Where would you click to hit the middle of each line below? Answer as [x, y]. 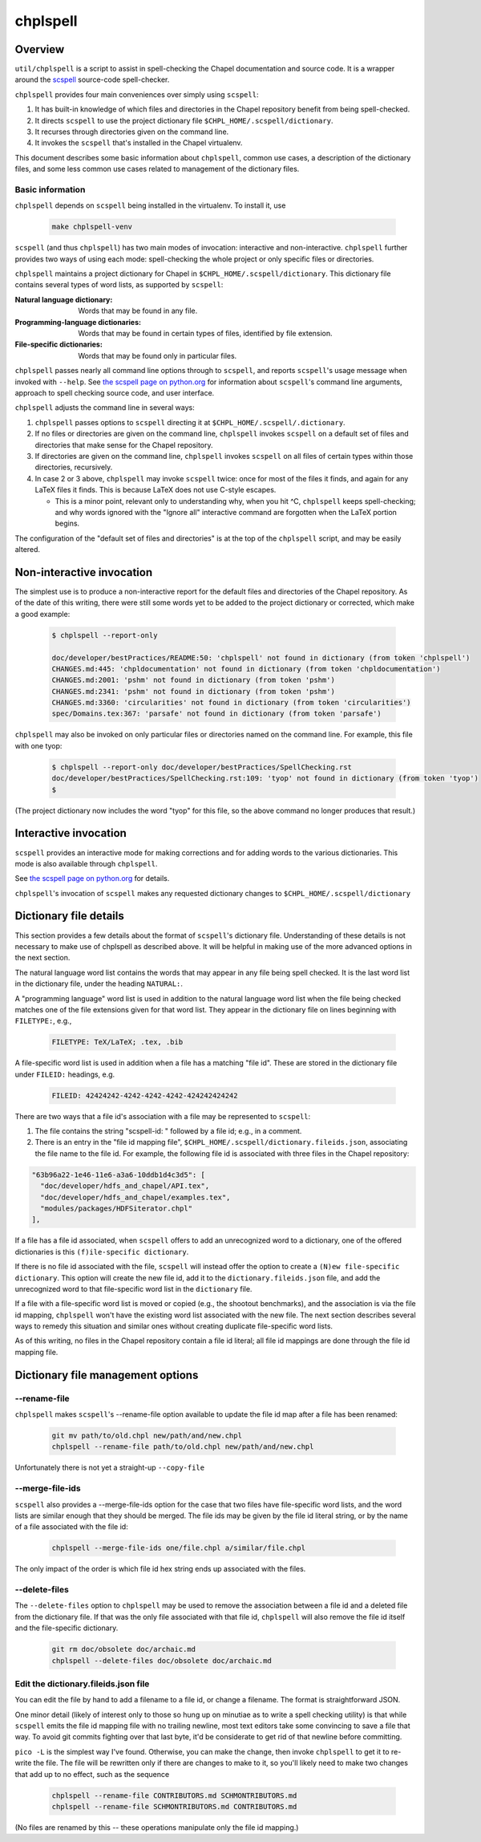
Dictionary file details [69, 916]
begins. [67, 523]
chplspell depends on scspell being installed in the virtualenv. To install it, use [150, 205]
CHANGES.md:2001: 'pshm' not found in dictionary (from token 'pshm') [194, 680]
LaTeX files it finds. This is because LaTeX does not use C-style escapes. [156, 490]
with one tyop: [38, 745]
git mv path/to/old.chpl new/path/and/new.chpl [147, 1436]
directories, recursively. [74, 467]
